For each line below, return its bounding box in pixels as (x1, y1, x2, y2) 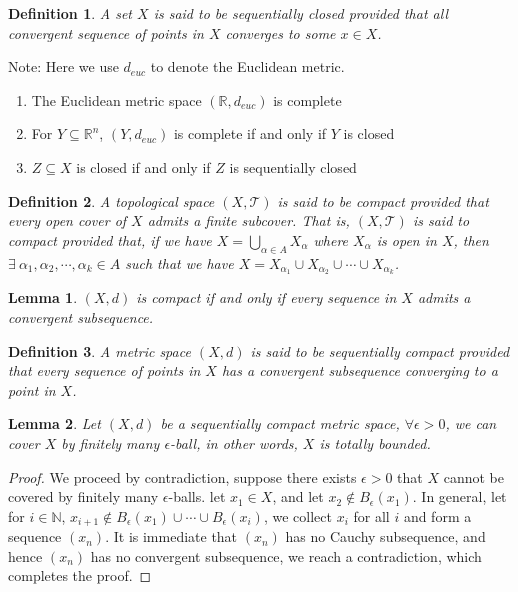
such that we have (125, 252, 234, 273)
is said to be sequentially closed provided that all (153, 3, 448, 23)
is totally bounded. (319, 432, 431, 453)
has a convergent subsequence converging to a (221, 360, 498, 381)
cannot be (443, 466, 504, 487)
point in (8, 379, 56, 400)
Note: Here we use (8, 56, 119, 77)
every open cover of (8, 210, 127, 231)
